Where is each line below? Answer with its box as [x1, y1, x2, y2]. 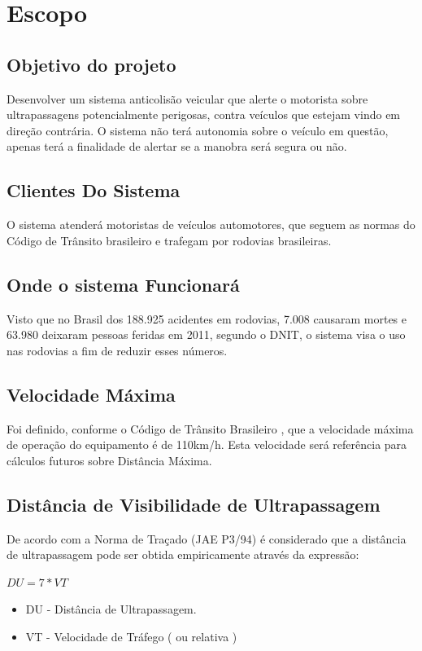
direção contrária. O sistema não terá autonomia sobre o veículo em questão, [7, 121, 389, 139]
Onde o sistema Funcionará [7, 271, 240, 297]
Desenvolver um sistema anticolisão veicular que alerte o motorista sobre [7, 90, 368, 107]
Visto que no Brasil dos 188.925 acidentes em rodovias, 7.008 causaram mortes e [7, 310, 407, 327]
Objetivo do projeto [7, 51, 176, 77]
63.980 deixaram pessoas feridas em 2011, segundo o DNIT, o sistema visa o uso [7, 326, 406, 343]
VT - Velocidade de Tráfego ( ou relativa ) [25, 627, 237, 644]
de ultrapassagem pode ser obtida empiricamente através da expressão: [7, 546, 359, 563]
